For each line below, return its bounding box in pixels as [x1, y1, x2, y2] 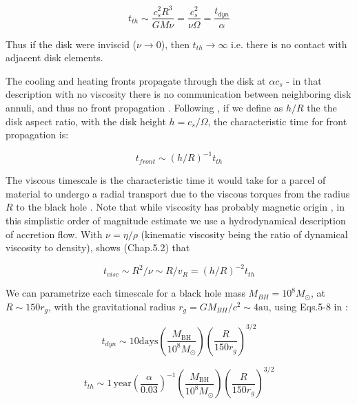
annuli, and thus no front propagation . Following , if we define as [6, 100, 283, 114]
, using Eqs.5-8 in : [268, 299, 348, 313]
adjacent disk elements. [6, 50, 103, 65]
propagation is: [6, 127, 69, 142]
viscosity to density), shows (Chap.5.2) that [6, 240, 190, 255]
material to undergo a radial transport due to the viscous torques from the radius [6, 186, 350, 200]
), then [161, 36, 190, 51]
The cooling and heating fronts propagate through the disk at [6, 73, 266, 87]
